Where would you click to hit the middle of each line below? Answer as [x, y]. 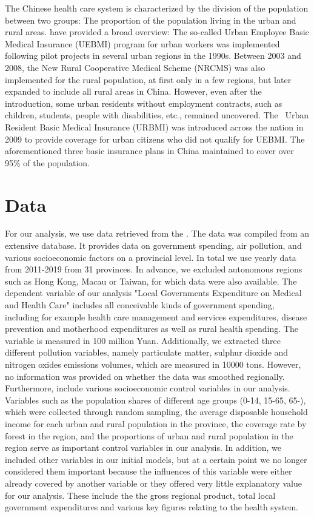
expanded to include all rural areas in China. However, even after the [133, 91]
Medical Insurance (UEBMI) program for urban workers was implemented [142, 43]
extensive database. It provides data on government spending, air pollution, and [153, 245]
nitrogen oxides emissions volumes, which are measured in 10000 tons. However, [153, 364]
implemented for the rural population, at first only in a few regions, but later [148, 79]
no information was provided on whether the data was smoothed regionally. [145, 376]
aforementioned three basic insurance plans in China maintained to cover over [149, 151]
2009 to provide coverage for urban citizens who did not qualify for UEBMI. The [155, 139]
